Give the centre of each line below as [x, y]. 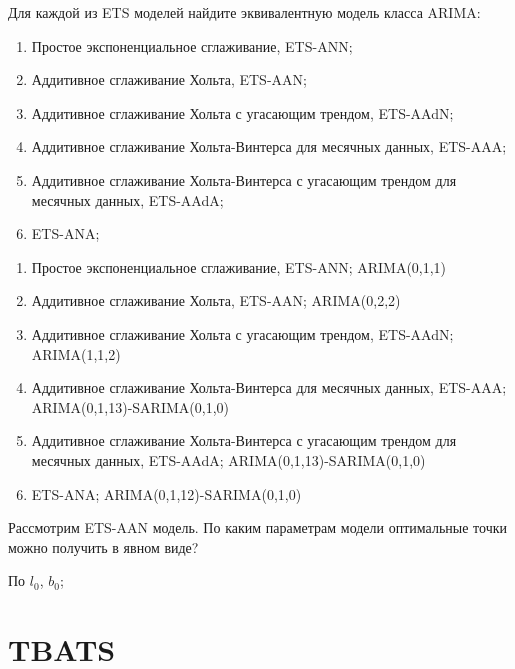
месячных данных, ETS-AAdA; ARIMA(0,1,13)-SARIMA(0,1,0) [228, 459]
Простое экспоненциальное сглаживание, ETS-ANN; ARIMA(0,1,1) [239, 266]
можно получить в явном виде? [103, 546]
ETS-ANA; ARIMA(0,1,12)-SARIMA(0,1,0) [166, 493]
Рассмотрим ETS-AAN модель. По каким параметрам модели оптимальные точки [257, 527]
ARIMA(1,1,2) [76, 353]
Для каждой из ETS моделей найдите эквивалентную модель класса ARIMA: [244, 12]
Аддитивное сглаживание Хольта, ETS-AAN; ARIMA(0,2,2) [216, 300]
